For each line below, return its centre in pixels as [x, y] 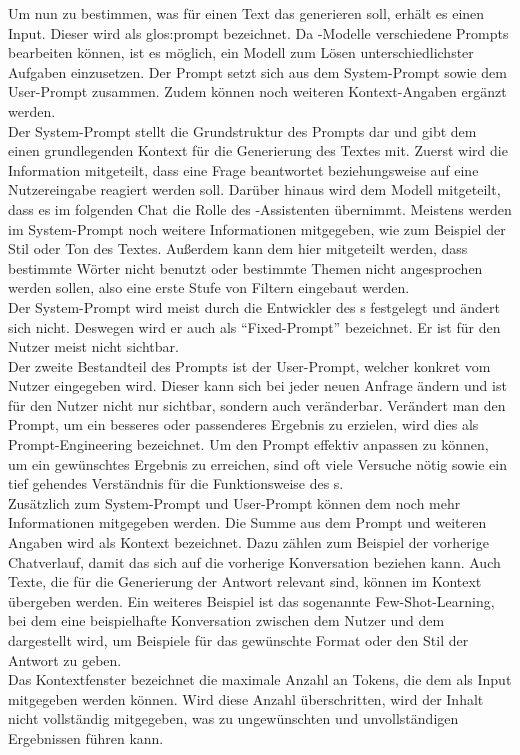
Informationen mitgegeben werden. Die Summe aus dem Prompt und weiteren [247, 522]
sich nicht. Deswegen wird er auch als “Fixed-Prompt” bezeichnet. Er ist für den [254, 326]
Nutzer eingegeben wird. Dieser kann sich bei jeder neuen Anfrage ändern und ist [257, 385]
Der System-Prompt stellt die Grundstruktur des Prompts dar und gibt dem [242, 130]
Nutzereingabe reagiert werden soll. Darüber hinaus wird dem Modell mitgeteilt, [254, 189]
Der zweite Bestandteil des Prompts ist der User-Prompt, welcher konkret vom [249, 365]
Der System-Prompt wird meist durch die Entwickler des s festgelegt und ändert [254, 306]
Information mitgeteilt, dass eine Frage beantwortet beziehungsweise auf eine [243, 169]
